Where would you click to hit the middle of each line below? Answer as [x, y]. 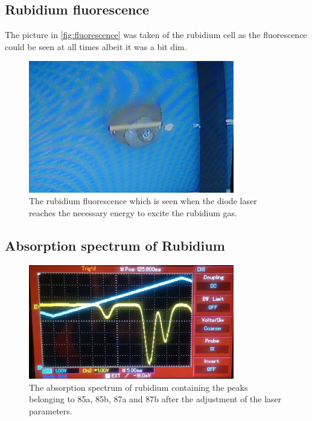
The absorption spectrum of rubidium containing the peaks [138, 387]
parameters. [51, 411]
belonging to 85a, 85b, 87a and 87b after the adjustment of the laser [155, 399]
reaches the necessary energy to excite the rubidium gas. [133, 213]
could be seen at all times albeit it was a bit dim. [96, 46]
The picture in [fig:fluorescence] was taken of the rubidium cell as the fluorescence [156, 35]
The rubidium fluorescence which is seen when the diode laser [143, 201]
